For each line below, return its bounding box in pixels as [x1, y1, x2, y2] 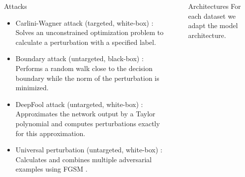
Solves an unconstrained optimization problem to [15, 27, 164, 37]
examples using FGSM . [15, 164, 88, 174]
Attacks [4, 1, 27, 11]
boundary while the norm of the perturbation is [15, 72, 159, 83]
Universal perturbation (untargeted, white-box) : [15, 144, 162, 155]
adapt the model [188, 20, 238, 31]
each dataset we [188, 10, 236, 21]
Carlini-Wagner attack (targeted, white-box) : [15, 17, 153, 28]
